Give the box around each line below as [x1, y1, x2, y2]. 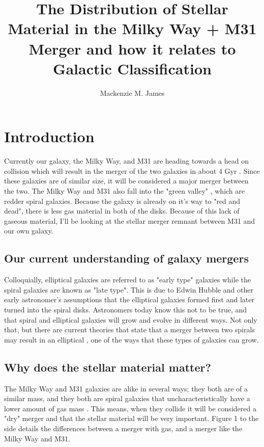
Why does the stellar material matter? [4, 359, 211, 375]
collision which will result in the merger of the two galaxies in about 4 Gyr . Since [4, 165, 260, 176]
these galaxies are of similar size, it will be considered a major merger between [4, 175, 249, 186]
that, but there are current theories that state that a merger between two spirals [4, 324, 255, 335]
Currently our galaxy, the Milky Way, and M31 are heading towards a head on [4, 155, 249, 166]
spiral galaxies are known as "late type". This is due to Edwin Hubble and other [4, 284, 253, 295]
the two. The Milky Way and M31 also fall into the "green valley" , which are [4, 186, 245, 196]
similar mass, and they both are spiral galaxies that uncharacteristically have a [4, 393, 250, 404]
